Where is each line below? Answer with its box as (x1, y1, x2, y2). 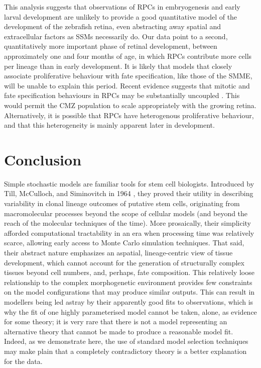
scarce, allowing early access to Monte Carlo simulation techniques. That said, (4, 237, 244, 248)
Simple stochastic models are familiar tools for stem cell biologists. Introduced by (4, 178, 254, 189)
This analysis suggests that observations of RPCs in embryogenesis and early (4, 2, 240, 12)
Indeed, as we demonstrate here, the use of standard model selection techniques (4, 336, 248, 346)
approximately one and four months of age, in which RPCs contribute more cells (4, 50, 252, 61)
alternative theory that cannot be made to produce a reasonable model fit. (4, 326, 233, 336)
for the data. (4, 355, 43, 366)
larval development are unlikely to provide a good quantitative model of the (4, 11, 237, 22)
